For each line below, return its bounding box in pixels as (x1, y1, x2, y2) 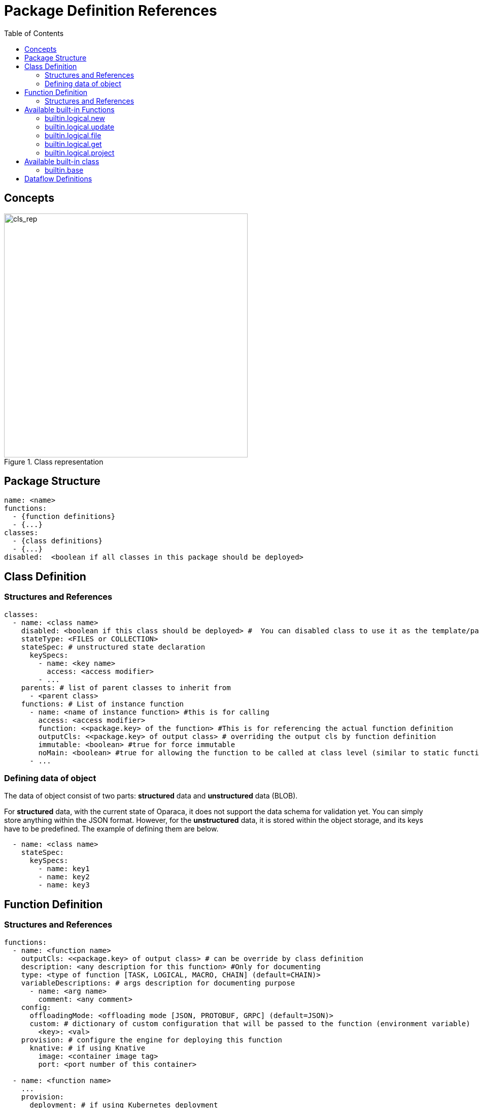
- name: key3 (38, 881, 90, 889)
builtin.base (45, 165, 84, 174)
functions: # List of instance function (21, 699, 184, 708)
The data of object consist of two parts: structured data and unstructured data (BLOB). (4, 791, 298, 801)
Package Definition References (4, 2, 217, 19)
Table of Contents (4, 28, 64, 38)
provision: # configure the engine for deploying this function (21, 1035, 282, 1044)
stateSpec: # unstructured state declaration (21, 642, 206, 651)
